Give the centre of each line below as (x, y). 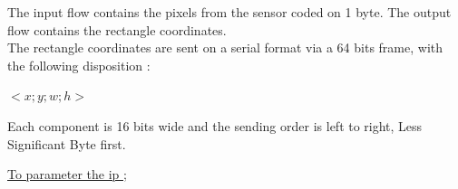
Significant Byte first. (67, 143)
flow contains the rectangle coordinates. (117, 29)
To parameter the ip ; (67, 174)
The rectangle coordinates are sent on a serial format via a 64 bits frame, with (225, 47)
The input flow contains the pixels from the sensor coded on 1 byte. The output (229, 12)
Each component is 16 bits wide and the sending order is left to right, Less (215, 125)
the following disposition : (79, 65)
